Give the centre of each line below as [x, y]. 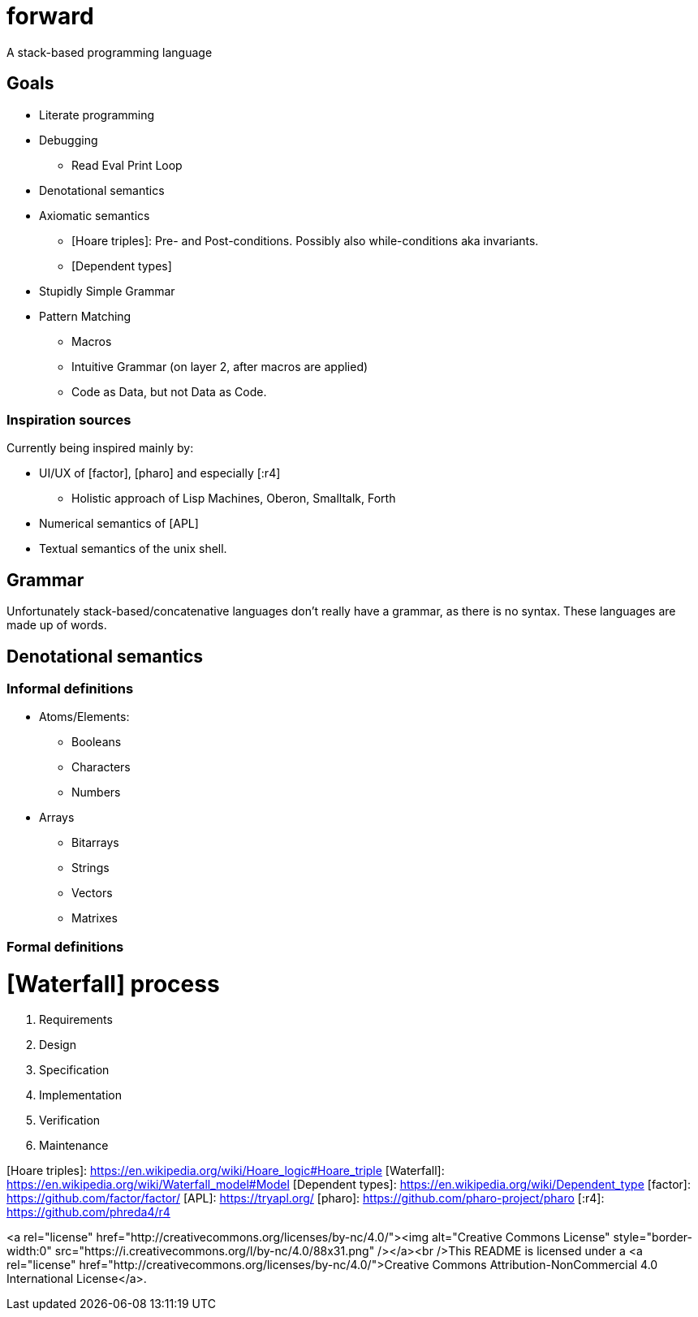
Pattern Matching [85, 316]
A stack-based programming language [110, 52]
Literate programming [97, 114]
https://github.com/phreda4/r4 [88, 1212]
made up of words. [57, 625]
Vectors [92, 893]
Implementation [80, 1095]
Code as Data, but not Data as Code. [169, 391]
